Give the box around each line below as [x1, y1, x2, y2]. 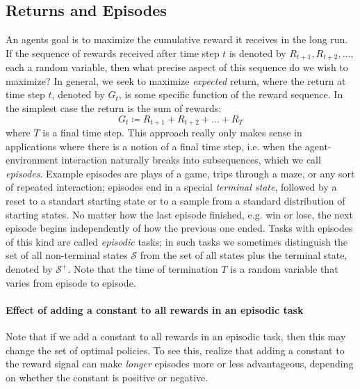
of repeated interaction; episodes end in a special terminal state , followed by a [6, 180, 337, 194]
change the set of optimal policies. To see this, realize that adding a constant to [6, 342, 345, 357]
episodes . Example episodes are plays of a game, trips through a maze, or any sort [6, 166, 355, 180]
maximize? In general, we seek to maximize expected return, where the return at [6, 73, 346, 88]
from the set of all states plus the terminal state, [140, 248, 347, 262]
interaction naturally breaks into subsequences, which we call [61, 152, 321, 167]
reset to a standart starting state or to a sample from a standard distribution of [6, 193, 345, 208]
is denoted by [229, 45, 286, 60]
